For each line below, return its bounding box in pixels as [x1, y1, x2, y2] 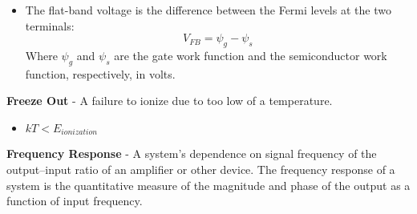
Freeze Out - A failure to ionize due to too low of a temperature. [6, 92, 333, 109]
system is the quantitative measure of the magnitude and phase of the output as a [6, 176, 411, 193]
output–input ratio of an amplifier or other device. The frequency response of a [6, 161, 395, 178]
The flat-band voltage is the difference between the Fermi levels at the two [25, 2, 391, 18]
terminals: [25, 17, 75, 34]
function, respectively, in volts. [25, 65, 176, 82]
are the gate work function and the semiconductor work [114, 46, 387, 63]
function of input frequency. [6, 192, 143, 209]
